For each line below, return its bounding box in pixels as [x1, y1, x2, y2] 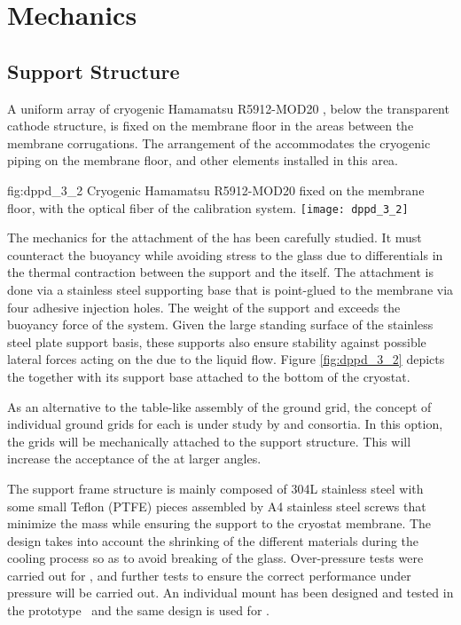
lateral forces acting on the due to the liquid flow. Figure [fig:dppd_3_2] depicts [7, 350, 445, 368]
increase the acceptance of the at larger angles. [7, 449, 262, 468]
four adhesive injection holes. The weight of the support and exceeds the [7, 297, 401, 316]
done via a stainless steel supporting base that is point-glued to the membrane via [7, 280, 454, 298]
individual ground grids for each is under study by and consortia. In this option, [7, 415, 443, 433]
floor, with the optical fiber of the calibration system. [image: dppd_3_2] [7, 198, 409, 217]
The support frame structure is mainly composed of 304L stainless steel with [7, 479, 424, 497]
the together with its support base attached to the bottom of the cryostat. [7, 367, 410, 385]
